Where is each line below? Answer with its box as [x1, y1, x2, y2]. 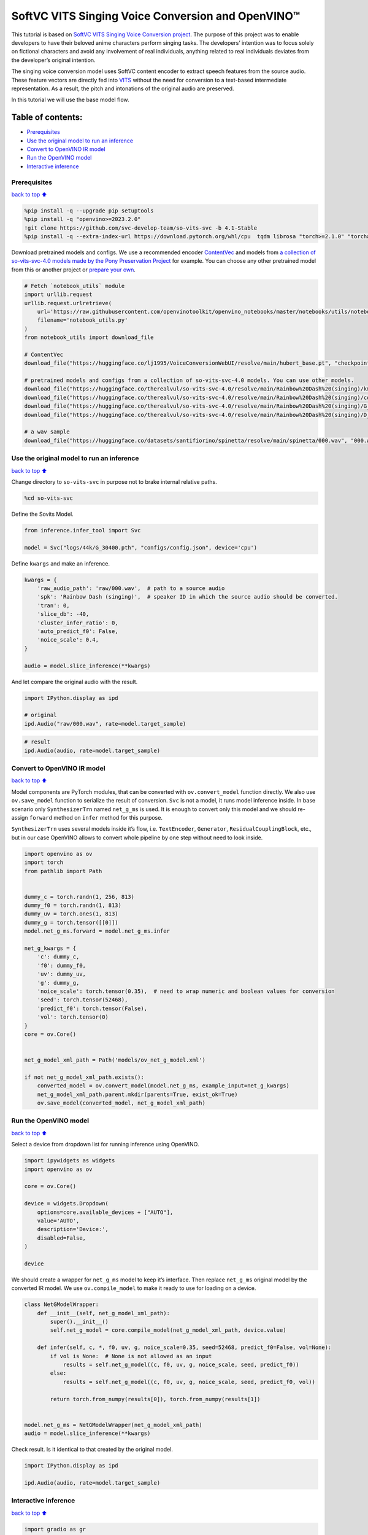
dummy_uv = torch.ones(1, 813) [24, 911, 119, 917]
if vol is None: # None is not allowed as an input [50, 1353, 212, 1359]
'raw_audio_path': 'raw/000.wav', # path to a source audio [37, 585, 225, 592]
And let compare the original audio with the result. [11, 678, 138, 685]
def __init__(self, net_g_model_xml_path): [37, 1310, 170, 1316]
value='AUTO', [37, 1217, 80, 1224]
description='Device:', [37, 1226, 109, 1233]
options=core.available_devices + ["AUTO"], [37, 1208, 174, 1216]
